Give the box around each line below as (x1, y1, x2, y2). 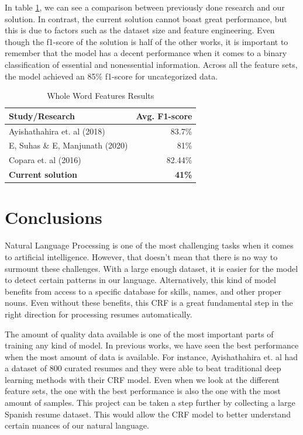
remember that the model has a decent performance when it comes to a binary (5, 47, 287, 59)
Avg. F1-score (136, 109, 192, 122)
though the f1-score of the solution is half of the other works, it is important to (5, 35, 288, 47)
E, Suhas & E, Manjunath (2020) (9, 139, 128, 151)
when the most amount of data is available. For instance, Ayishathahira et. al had (5, 350, 298, 362)
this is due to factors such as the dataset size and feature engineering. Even (5, 24, 275, 36)
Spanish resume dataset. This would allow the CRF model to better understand (5, 408, 291, 420)
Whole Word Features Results (47, 89, 154, 102)
